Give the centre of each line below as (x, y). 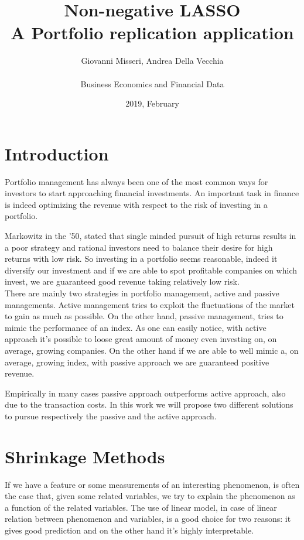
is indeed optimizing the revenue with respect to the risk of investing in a (136, 204)
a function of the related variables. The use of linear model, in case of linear (141, 507)
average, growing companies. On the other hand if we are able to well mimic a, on (152, 350)
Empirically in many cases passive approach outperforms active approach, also (145, 393)
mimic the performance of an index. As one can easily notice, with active (136, 327)
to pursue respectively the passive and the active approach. (111, 416)
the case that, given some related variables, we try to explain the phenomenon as (150, 496)
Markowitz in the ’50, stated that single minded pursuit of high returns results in (151, 235)
